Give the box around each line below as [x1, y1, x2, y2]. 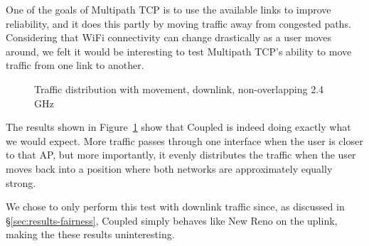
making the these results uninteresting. [6, 227, 175, 242]
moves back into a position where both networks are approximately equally [6, 161, 333, 176]
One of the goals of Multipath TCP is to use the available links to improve [6, 2, 331, 16]
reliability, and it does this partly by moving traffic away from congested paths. [6, 16, 351, 31]
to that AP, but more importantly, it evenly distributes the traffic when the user [6, 147, 356, 162]
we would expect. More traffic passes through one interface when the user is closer [6, 133, 363, 148]
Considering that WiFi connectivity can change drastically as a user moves [6, 30, 332, 45]
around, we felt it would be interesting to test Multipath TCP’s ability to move [6, 43, 352, 58]
